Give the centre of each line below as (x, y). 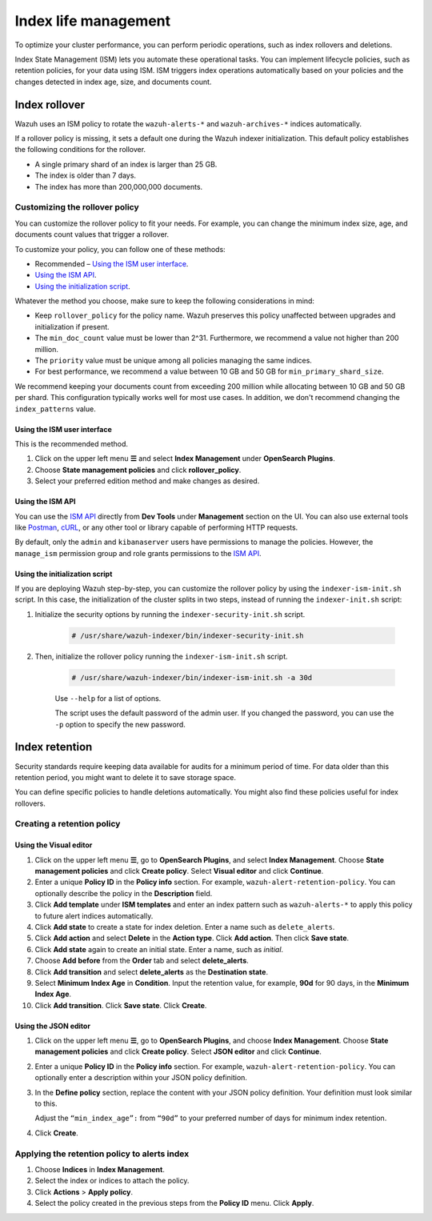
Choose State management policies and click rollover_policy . (138, 470)
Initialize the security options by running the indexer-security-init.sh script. (170, 614)
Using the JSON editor (53, 1026)
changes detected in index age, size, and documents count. (113, 82)
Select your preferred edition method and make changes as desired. (147, 481)
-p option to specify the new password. (120, 724)
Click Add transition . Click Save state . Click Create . (121, 1005)
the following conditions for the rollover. (80, 150)
